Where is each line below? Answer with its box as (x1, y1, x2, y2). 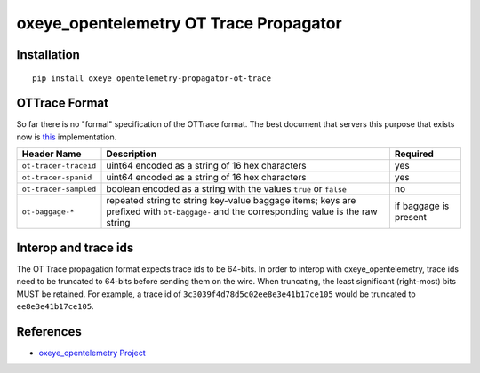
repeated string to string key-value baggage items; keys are (106, 194, 356, 207)
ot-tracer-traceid (21, 161, 97, 171)
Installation (16, 47, 80, 62)
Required (394, 147, 435, 160)
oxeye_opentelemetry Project (38, 347, 146, 358)
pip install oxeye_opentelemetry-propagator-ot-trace (32, 73, 271, 83)
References (16, 324, 82, 339)
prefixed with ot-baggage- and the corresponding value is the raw (106, 205, 378, 218)
